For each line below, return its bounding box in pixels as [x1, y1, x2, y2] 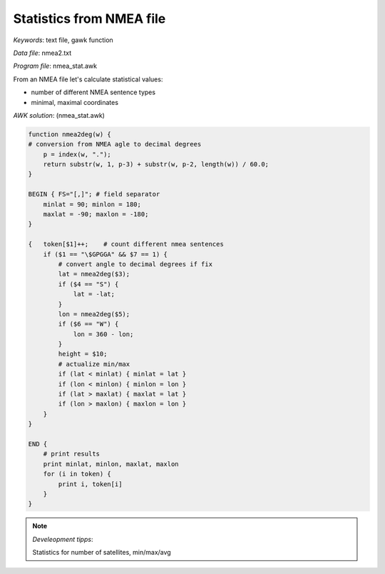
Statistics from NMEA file [13, 11, 166, 26]
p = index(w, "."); [43, 150, 112, 158]
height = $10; [58, 350, 108, 358]
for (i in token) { [43, 470, 112, 478]
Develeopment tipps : [32, 535, 93, 543]
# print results [43, 450, 100, 458]
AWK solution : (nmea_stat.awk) [13, 111, 105, 119]
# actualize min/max [58, 360, 130, 368]
